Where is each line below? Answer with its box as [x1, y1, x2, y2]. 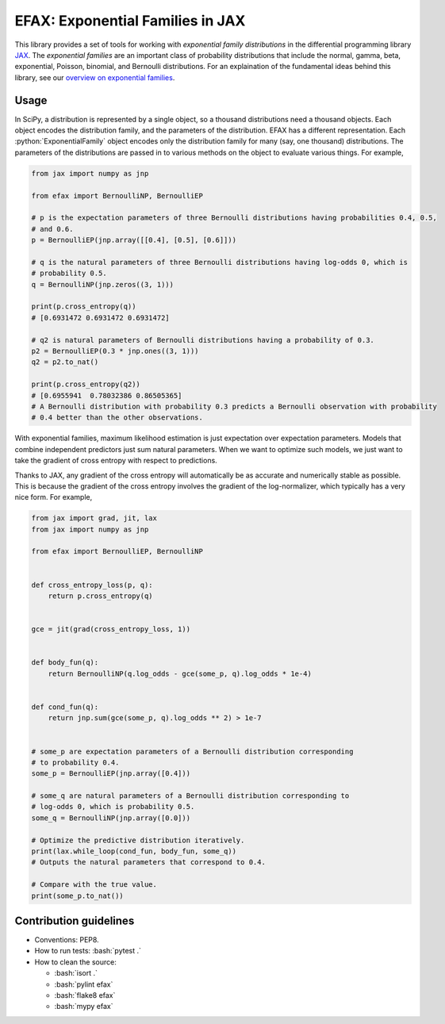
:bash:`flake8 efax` [54, 991, 116, 1000]
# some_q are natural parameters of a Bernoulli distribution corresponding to [31, 792, 350, 800]
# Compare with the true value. [31, 880, 158, 889]
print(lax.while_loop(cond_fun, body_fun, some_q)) [31, 847, 237, 856]
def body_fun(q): [31, 658, 99, 667]
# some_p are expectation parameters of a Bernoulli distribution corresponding [31, 746, 354, 756]
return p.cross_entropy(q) [48, 592, 154, 600]
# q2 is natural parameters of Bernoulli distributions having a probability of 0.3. [31, 336, 374, 344]
